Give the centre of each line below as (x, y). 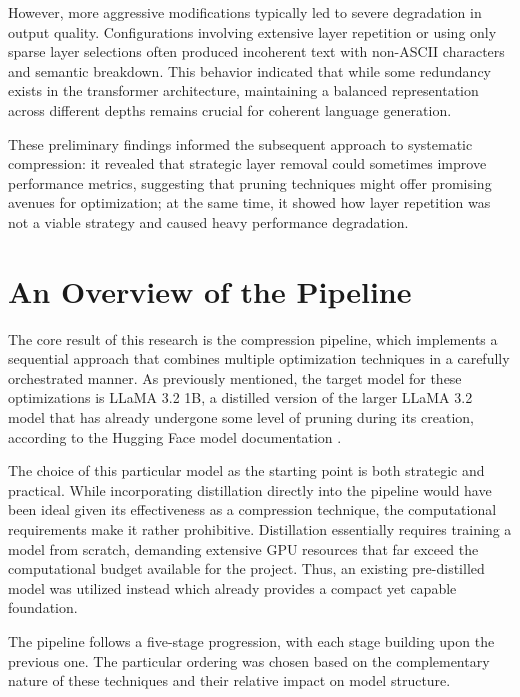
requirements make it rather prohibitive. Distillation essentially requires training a (260, 529)
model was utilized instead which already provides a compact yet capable (232, 587)
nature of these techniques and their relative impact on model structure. (229, 680)
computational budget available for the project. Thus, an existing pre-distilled (246, 568)
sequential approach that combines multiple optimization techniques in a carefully (259, 358)
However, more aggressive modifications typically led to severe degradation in (245, 12)
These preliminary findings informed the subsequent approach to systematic (240, 143)
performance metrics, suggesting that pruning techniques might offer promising (250, 182)
